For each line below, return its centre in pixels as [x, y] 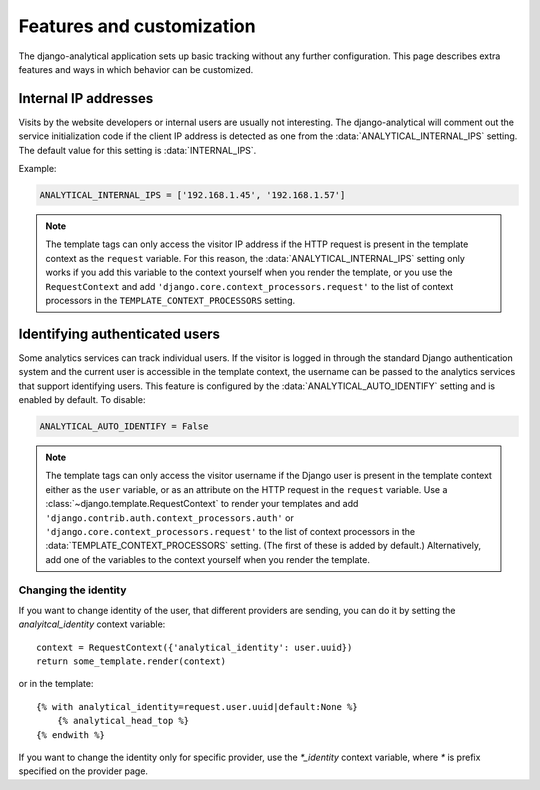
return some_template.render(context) [131, 661]
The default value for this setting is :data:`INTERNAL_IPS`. [137, 150]
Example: [37, 169]
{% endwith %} [70, 734]
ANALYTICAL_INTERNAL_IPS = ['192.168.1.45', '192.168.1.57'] [192, 195]
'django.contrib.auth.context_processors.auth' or [169, 517]
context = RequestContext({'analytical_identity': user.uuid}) [194, 647]
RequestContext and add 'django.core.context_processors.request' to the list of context [249, 286]
